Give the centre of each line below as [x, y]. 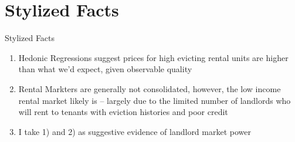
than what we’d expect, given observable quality [105, 69]
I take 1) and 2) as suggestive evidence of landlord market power [135, 131]
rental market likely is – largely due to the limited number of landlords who [155, 100]
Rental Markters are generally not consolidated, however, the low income [150, 88]
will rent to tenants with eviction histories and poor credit [123, 112]
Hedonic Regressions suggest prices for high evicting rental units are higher [153, 57]
